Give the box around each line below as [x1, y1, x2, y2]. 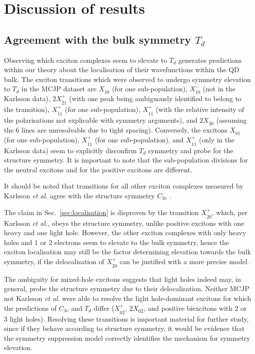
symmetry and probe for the [148, 145, 233, 155]
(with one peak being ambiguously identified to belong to [69, 93, 242, 104]
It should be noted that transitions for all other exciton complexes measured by [4, 181, 244, 191]
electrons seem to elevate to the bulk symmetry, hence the [54, 237, 229, 247]
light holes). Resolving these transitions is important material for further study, [9, 313, 249, 324]
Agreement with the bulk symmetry [4, 31, 191, 47]
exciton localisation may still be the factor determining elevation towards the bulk [4, 246, 251, 257]
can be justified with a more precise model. [119, 256, 249, 266]
